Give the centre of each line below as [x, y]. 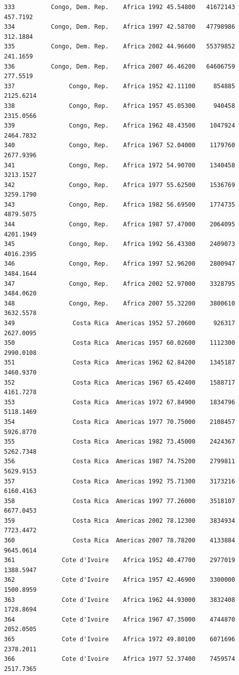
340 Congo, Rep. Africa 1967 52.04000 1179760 [120, 145]
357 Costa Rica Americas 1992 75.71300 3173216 [120, 481]
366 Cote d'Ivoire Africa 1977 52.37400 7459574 [120, 659]
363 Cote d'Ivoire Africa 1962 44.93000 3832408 [120, 600]
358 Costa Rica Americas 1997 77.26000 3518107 [120, 501]
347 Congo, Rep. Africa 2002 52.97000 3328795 [120, 284]
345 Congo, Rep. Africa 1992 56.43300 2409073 [120, 244]
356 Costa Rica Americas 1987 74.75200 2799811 [120, 462]
